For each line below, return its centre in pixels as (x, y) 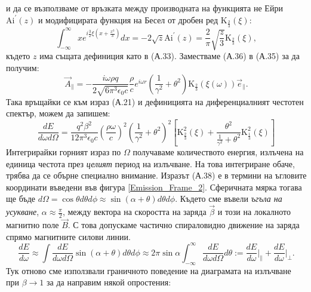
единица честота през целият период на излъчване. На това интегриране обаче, (150, 163)
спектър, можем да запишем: (58, 113)
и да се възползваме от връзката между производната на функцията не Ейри (144, 8)
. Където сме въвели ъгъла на (229, 199)
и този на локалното (254, 212)
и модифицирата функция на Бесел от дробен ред (128, 19)
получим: (23, 68)
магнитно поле (33, 225)
